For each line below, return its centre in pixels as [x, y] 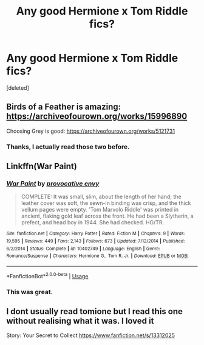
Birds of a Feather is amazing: [64, 107]
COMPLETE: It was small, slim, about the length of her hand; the [101, 197]
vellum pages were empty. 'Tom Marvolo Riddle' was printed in [100, 210]
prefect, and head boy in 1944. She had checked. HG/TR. [93, 223]
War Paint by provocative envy [53, 183]
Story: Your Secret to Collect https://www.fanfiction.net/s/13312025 [90, 335]
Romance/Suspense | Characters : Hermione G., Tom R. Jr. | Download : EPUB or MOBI [97, 256]
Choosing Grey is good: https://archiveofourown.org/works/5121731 [90, 131]
